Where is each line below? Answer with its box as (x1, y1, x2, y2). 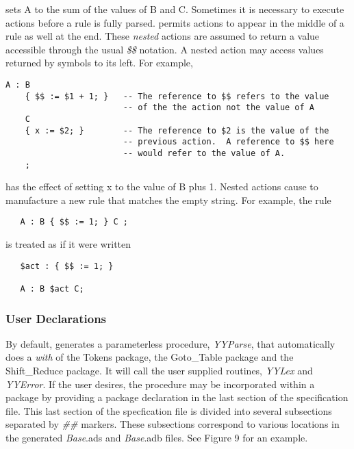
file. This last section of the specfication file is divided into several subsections (5, 403, 332, 418)
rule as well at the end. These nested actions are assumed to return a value (5, 29, 320, 43)
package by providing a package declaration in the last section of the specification (5, 390, 349, 405)
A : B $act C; (20, 283, 84, 294)
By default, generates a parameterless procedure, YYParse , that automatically (5, 336, 336, 350)
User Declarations (5, 309, 107, 326)
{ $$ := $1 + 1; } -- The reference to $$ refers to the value (25, 91, 329, 101)
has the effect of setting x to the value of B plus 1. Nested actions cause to (5, 179, 318, 194)
